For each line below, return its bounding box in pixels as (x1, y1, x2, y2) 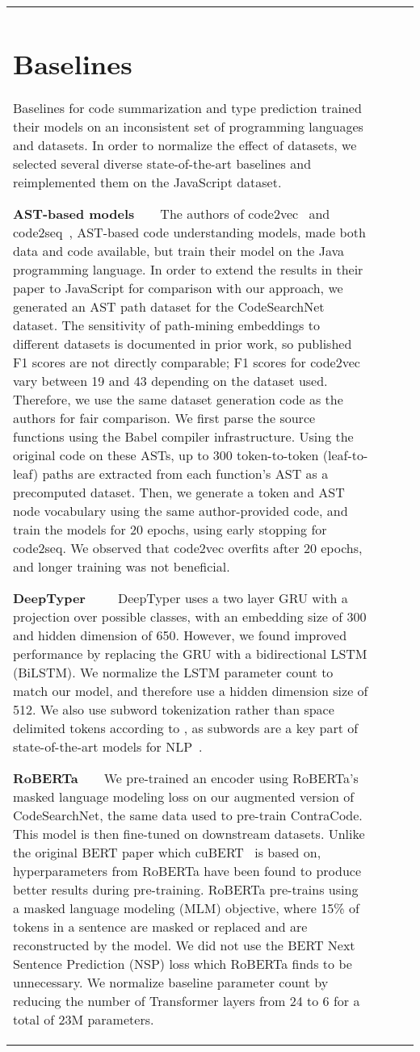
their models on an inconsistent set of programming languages (13, 117, 363, 136)
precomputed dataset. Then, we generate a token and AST (13, 483, 345, 502)
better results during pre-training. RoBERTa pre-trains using (13, 880, 359, 899)
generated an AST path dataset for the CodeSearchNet (13, 297, 325, 316)
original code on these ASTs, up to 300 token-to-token (13, 446, 319, 465)
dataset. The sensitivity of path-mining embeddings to (13, 316, 320, 335)
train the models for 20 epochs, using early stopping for (13, 520, 327, 539)
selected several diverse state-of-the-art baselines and (13, 154, 312, 174)
